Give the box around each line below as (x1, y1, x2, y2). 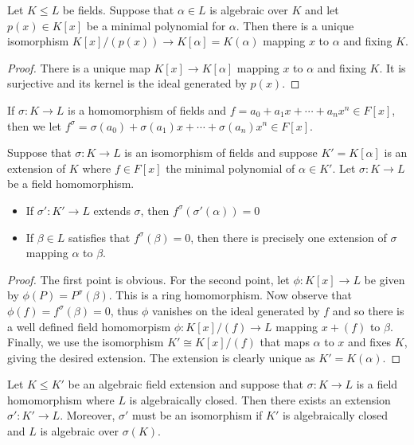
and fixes (347, 334, 392, 350)
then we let (7, 117, 62, 134)
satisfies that (68, 228, 131, 245)
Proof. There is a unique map (7, 59, 150, 76)
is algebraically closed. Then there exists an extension (129, 391, 391, 408)
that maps (260, 334, 310, 350)
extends (93, 201, 131, 218)
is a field (356, 376, 398, 392)
